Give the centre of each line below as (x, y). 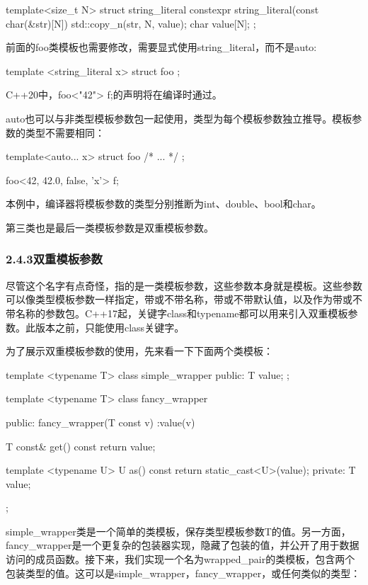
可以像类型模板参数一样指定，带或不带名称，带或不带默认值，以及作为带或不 (184, 299)
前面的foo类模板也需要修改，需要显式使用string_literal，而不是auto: (161, 47)
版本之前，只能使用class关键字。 (110, 327)
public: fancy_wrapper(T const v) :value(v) (100, 422)
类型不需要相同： (65, 132)
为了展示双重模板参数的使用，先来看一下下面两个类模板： (139, 351)
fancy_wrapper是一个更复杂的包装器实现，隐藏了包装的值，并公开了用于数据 (183, 545)
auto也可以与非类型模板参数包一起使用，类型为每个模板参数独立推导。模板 (179, 118)
